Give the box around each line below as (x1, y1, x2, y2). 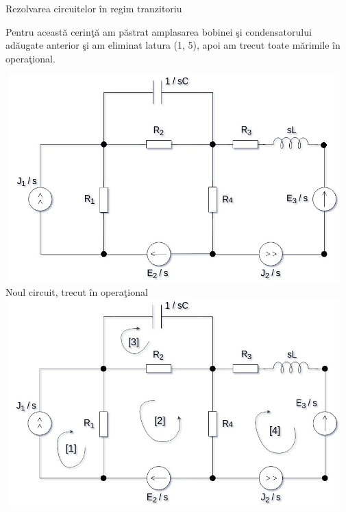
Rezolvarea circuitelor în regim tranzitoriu (5, 1, 182, 15)
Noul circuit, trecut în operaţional (5, 285, 148, 299)
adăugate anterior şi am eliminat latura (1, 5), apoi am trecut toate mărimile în (5, 38, 341, 52)
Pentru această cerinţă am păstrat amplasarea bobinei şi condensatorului (5, 24, 312, 38)
